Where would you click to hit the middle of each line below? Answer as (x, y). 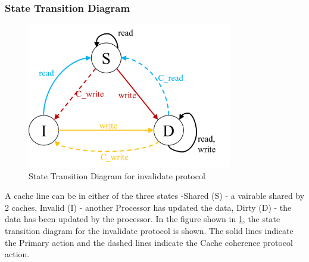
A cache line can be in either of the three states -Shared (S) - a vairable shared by (155, 196)
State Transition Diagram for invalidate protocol (117, 175)
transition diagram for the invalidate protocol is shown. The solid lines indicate (149, 230)
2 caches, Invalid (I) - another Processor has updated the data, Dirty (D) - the (148, 207)
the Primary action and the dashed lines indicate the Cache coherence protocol (149, 242)
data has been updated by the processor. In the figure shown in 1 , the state (143, 219)
